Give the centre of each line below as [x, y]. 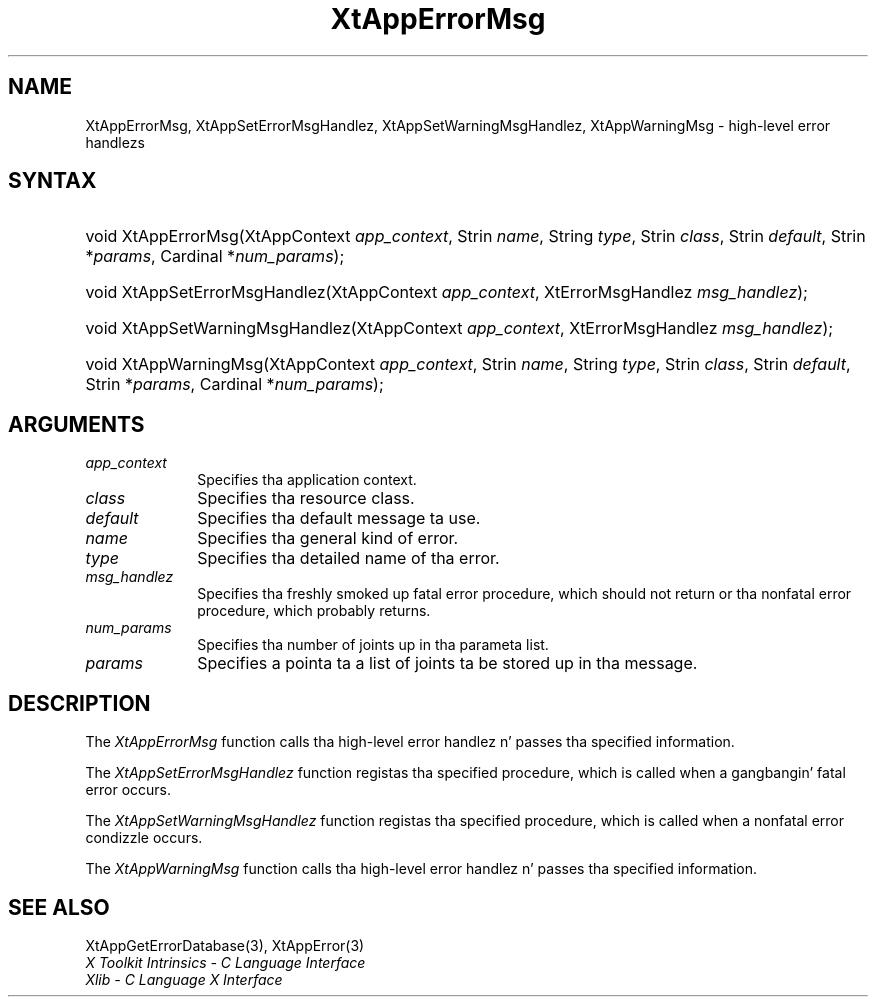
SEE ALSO [59, 907]
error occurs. [128, 790]
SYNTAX [52, 181]
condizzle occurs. [144, 838]
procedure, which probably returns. [314, 611]
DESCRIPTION [79, 703]
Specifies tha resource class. [306, 498]
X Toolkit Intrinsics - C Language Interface [225, 962]
